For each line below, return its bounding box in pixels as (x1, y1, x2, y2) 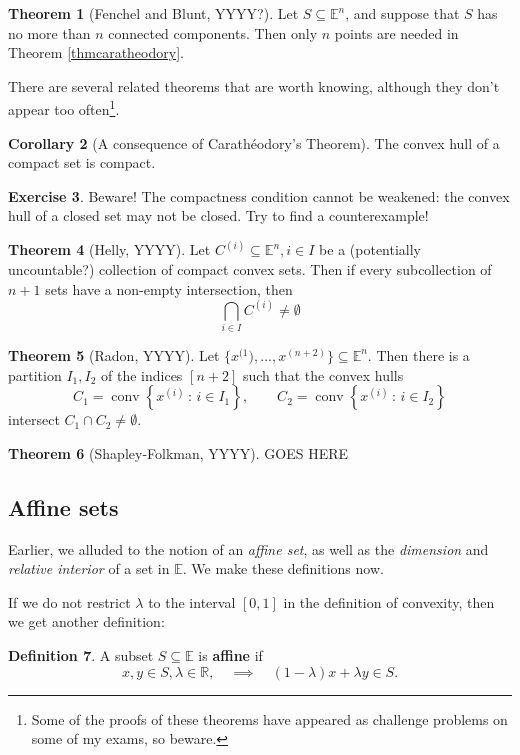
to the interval (148, 591, 236, 612)
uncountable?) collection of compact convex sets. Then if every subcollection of (8, 259, 492, 280)
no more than (8, 22, 91, 43)
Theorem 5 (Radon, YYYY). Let (8, 344, 220, 365)
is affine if (198, 644, 263, 665)
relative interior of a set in (8, 558, 170, 579)
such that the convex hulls (242, 364, 404, 385)
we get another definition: (8, 611, 165, 632)
